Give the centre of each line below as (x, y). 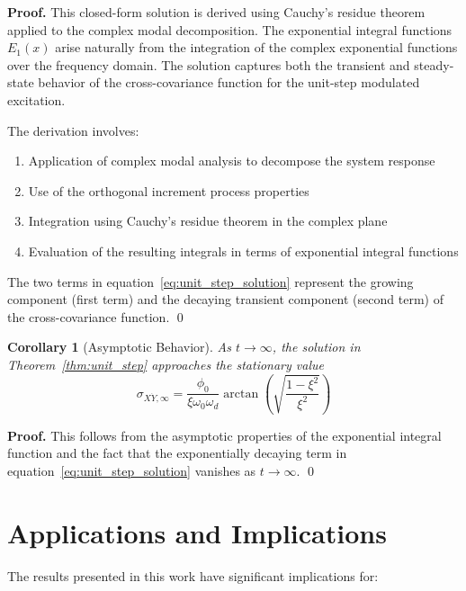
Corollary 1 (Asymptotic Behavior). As (120, 347)
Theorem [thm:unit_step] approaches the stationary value (166, 364)
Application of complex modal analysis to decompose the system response (232, 161)
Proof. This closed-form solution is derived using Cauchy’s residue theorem (216, 12)
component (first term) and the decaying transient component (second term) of (225, 299)
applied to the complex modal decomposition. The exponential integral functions (230, 29)
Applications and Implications (197, 532)
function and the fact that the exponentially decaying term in (177, 453)
